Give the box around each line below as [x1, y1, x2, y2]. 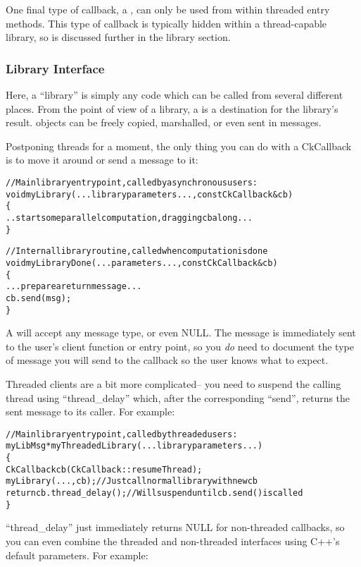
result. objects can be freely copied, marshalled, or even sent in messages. [6, 115, 322, 130]
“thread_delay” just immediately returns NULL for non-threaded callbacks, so [6, 520, 345, 535]
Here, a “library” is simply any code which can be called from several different [6, 87, 343, 102]
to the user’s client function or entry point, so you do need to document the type [6, 339, 354, 353]
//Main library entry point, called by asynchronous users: [6, 177, 258, 188]
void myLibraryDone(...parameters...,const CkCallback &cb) [6, 257, 278, 268]
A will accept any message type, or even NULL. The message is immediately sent [6, 325, 356, 340]
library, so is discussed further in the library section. [6, 30, 231, 44]
